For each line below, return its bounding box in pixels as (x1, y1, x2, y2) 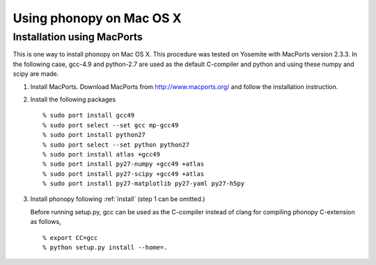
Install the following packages (30, 95, 116, 104)
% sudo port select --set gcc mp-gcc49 (42, 121, 179, 129)
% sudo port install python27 (42, 131, 146, 139)
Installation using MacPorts (13, 31, 143, 43)
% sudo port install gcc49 (42, 111, 135, 120)
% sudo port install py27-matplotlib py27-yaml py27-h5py (42, 179, 245, 188)
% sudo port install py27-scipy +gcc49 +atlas (42, 170, 205, 177)
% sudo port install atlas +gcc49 (42, 150, 160, 158)
